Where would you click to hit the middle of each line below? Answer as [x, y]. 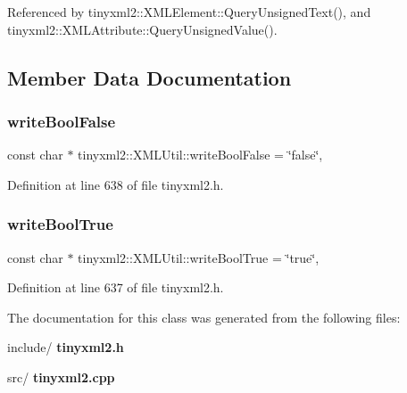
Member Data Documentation [150, 77]
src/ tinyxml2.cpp [61, 377]
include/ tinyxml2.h [66, 347]
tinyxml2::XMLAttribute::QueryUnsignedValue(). [142, 29]
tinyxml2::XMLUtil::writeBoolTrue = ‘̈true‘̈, [199, 257]
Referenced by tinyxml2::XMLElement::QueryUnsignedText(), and [189, 12]
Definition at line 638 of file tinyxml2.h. [116, 184]
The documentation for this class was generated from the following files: [204, 317]
